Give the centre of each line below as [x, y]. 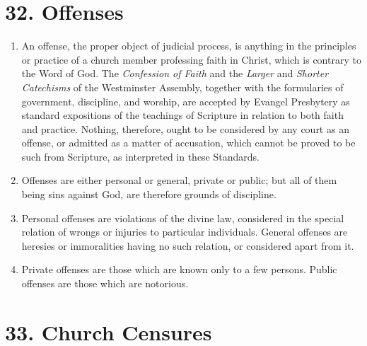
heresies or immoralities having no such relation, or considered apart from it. [188, 245]
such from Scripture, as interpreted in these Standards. [140, 156]
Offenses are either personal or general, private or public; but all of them [179, 180]
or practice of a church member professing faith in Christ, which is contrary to [191, 59]
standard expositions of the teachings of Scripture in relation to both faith [182, 115]
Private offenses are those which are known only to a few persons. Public [179, 269]
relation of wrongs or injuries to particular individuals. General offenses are [185, 232]
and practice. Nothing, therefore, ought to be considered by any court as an [185, 128]
